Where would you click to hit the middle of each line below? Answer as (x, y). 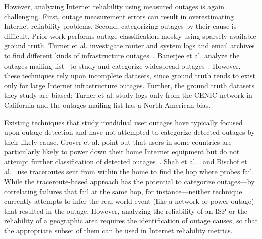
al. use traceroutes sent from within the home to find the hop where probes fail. (129, 171)
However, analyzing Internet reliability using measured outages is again (114, 6)
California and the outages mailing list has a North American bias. (108, 105)
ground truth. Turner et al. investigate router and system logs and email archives (129, 46)
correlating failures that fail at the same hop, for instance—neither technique (123, 191)
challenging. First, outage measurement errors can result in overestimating (119, 16)
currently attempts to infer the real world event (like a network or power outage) (129, 201)
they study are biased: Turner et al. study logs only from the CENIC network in (128, 95)
